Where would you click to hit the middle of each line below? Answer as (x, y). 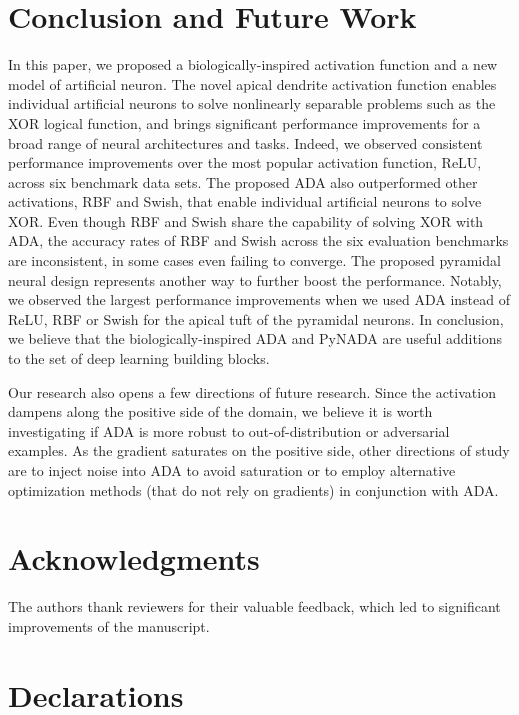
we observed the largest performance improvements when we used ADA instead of (259, 299)
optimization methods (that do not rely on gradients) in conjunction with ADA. (253, 489)
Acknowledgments (134, 558)
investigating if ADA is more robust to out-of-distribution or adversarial (229, 430)
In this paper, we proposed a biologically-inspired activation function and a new (253, 64)
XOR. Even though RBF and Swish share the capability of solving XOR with (246, 220)
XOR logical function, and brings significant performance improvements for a (244, 122)
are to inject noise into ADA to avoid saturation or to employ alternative (232, 470)
